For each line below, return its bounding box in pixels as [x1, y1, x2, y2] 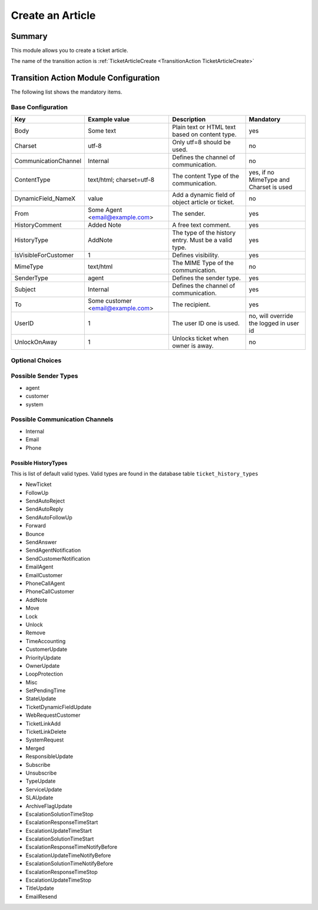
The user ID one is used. [171, 319, 240, 327]
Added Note [87, 221, 122, 229]
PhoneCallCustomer [25, 588, 75, 595]
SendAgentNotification [25, 547, 81, 554]
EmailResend [25, 893, 57, 900]
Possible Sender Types [11, 372, 78, 380]
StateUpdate [25, 695, 57, 702]
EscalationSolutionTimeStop [25, 810, 94, 818]
